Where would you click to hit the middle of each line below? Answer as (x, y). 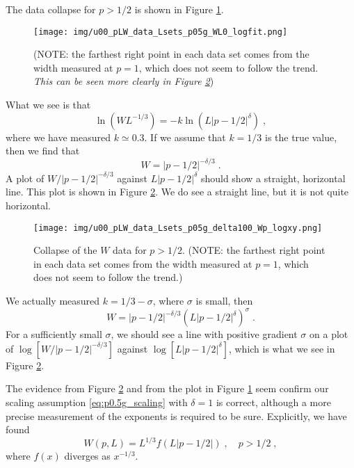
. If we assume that (185, 137)
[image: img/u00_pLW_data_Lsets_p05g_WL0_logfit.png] (161, 32)
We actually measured (53, 301)
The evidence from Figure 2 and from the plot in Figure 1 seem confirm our (167, 388)
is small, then (224, 301)
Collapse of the (65, 250)
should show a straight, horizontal (273, 178)
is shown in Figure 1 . (179, 9)
